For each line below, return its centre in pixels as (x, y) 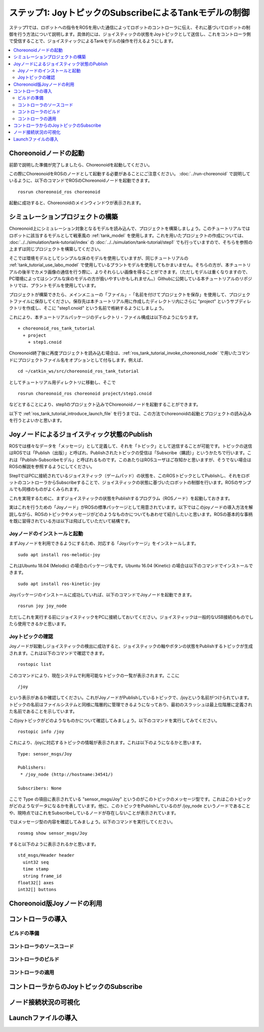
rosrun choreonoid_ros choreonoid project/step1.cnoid (85, 393)
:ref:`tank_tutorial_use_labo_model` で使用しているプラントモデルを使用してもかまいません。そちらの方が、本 (119, 265)
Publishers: (32, 768)
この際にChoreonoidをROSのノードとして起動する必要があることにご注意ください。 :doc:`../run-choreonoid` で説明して (130, 174)
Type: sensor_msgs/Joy (45, 754)
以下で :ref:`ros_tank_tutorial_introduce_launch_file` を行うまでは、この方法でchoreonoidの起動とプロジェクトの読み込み (130, 413)
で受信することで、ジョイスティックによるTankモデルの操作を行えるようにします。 (92, 41)
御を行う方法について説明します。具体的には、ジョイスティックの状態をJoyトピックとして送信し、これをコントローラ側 (130, 34)
